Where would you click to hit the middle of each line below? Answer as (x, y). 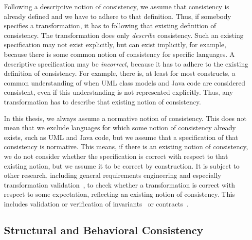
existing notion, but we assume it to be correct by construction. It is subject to (122, 165)
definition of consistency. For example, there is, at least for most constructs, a (120, 73)
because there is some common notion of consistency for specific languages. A (119, 54)
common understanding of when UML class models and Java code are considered (125, 82)
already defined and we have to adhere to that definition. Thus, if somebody (117, 16)
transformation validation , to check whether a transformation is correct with (119, 184)
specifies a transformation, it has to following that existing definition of (110, 26)
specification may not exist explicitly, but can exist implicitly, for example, (115, 44)
